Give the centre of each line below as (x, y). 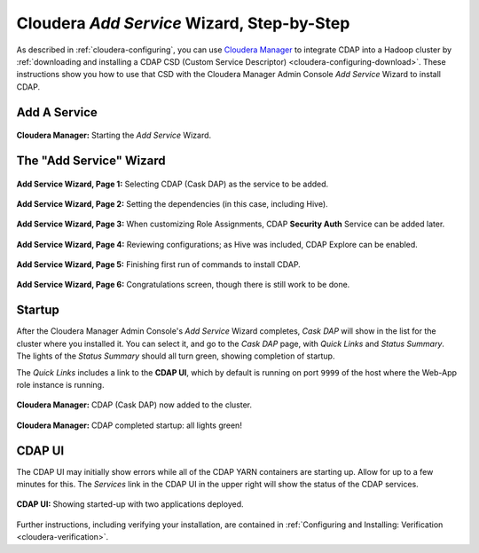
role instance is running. (60, 384)
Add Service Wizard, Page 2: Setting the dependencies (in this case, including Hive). (172, 203)
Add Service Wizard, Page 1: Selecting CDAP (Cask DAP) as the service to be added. (173, 184)
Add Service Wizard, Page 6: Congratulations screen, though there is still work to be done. (183, 285)
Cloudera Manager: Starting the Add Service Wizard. (114, 135)
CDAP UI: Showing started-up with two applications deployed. (130, 504)
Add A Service (57, 112)
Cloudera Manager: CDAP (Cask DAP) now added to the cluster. (134, 405)
